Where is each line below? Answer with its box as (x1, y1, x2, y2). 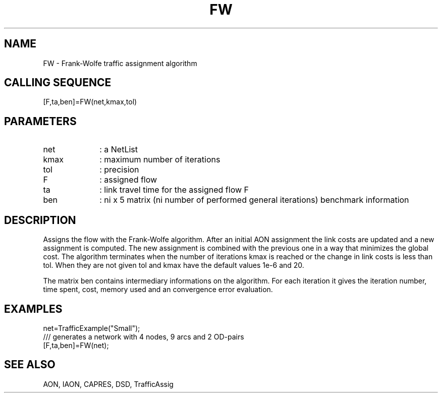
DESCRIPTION (4, 213, 76, 226)
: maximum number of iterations (99, 154, 220, 165)
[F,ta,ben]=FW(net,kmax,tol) (43, 97, 137, 106)
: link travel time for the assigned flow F (99, 185, 249, 195)
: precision (99, 164, 139, 175)
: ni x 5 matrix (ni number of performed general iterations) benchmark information (99, 195, 409, 205)
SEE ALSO (4, 358, 56, 371)
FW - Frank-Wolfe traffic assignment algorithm (43, 59, 197, 68)
